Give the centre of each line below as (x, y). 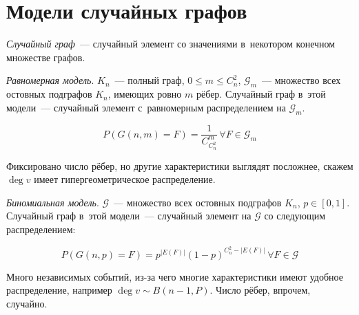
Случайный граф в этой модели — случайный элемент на (129, 216)
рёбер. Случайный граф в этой (261, 94)
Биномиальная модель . (53, 202)
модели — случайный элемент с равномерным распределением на (146, 107)
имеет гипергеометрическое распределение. (125, 179)
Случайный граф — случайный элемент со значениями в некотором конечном (171, 44)
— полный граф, (150, 80)
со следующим (295, 216)
